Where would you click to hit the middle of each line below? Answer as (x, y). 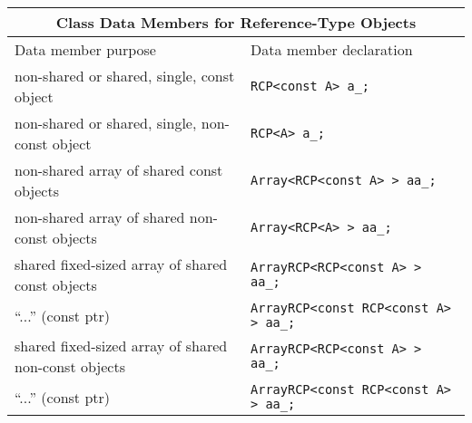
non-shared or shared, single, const (125, 76)
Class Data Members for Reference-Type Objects (236, 22)
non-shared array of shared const (119, 170)
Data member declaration (332, 49)
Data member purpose (85, 49)
